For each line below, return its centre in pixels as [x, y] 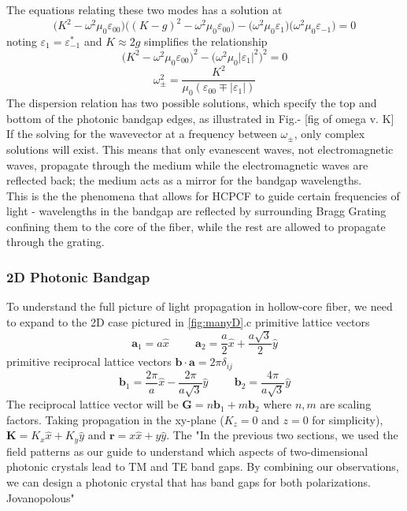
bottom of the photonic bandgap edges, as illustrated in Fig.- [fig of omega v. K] [200, 118]
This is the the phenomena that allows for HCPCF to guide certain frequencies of [203, 195]
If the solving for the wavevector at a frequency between [142, 134]
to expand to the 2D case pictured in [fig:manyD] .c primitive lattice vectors [188, 321]
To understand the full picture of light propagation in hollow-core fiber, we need [200, 306]
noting [22, 41]
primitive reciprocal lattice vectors [89, 362]
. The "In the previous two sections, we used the [282, 435]
